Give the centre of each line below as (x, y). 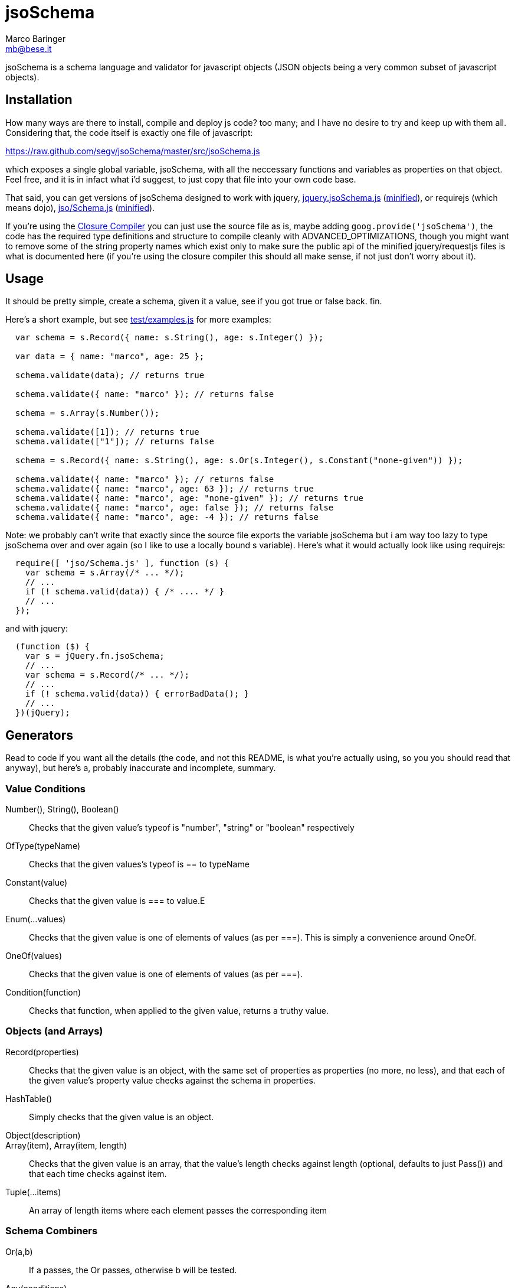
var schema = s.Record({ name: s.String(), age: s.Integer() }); (169, 338)
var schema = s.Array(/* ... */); (105, 573)
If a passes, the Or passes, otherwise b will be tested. (133, 1270)
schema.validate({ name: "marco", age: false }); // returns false (174, 508)
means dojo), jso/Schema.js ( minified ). (80, 207)
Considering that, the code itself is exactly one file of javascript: (129, 132)
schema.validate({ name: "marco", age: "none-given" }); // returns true (189, 498)
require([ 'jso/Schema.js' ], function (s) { (122, 563)
